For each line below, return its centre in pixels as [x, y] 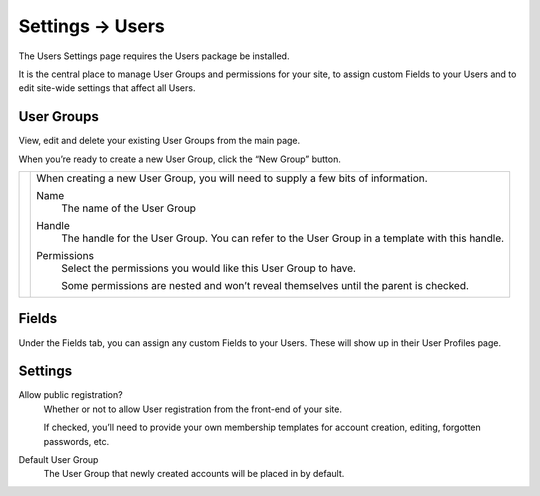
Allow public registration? [71, 395]
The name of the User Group [129, 208]
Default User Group [58, 459]
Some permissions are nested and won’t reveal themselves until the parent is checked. [265, 286]
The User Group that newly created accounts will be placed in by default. [194, 474]
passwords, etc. [76, 441]
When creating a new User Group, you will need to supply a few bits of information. [232, 178]
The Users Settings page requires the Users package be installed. [154, 56]
